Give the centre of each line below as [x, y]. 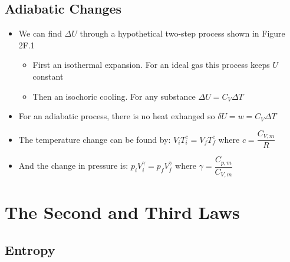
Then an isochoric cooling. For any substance [114, 96]
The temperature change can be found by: [95, 139]
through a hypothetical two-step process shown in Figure [182, 33]
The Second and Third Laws [122, 212]
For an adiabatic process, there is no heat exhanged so [117, 116]
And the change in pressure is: [73, 166]
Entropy [30, 249]
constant [48, 76]
